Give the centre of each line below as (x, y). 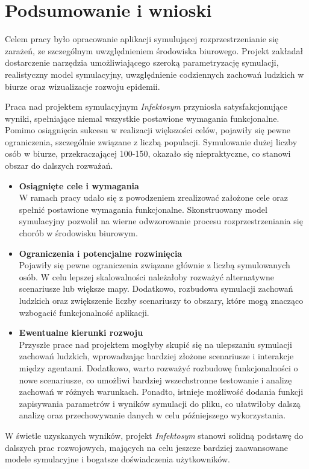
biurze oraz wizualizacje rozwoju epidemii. (83, 86)
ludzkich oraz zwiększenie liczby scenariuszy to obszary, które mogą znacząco (161, 300)
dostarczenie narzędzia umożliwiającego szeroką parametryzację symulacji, (142, 62)
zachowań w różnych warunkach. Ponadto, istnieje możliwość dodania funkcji (161, 392)
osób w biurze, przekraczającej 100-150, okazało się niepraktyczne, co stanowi (148, 153)
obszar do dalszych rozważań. (59, 165)
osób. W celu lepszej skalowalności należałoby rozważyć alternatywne (146, 276)
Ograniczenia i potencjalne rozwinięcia (101, 253)
